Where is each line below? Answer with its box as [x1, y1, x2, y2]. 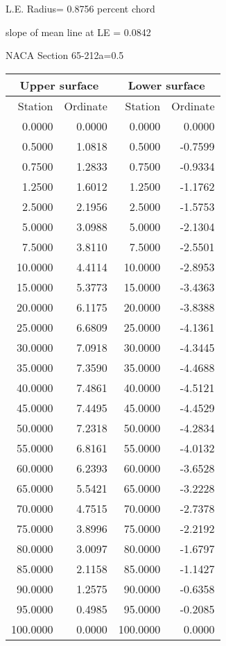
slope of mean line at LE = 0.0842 [6, 24, 151, 39]
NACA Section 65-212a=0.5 [6, 48, 124, 62]
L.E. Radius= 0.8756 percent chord [6, 1, 155, 15]
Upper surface [19, 76, 99, 93]
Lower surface [128, 76, 205, 93]
